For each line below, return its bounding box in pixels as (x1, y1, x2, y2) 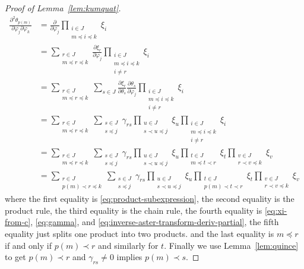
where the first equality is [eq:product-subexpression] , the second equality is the (5, 192, 294, 205)
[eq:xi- (264, 204, 287, 216)
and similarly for (98, 239, 159, 251)
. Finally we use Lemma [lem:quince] (164, 239, 299, 251)
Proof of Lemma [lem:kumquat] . (5, 2, 121, 14)
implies (116, 251, 142, 263)
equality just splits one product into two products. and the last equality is (5, 227, 274, 240)
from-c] (5, 216, 31, 228)
